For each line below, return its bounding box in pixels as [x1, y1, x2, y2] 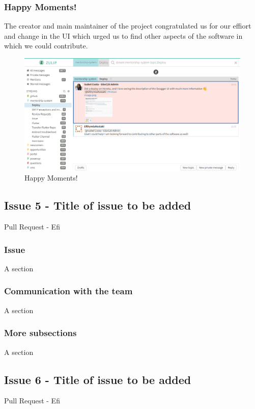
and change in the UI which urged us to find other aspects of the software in [4, 30, 243, 41]
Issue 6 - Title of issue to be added [4, 371, 191, 387]
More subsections [4, 326, 77, 339]
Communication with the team [4, 285, 133, 297]
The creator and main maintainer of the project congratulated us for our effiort [4, 20, 251, 31]
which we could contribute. [4, 40, 88, 51]
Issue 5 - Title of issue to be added [4, 197, 191, 213]
